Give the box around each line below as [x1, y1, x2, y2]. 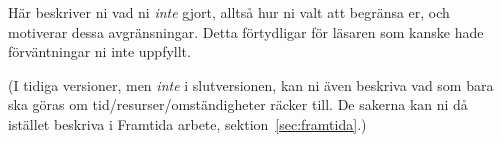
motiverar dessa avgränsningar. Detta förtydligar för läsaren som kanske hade [8, 21, 484, 42]
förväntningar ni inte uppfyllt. [8, 41, 191, 62]
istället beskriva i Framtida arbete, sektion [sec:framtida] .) [8, 113, 367, 134]
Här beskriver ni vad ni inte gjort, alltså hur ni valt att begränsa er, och [8, 2, 450, 22]
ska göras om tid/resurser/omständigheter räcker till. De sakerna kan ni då [8, 94, 468, 115]
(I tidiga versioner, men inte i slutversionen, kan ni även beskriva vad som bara [8, 74, 494, 95]
